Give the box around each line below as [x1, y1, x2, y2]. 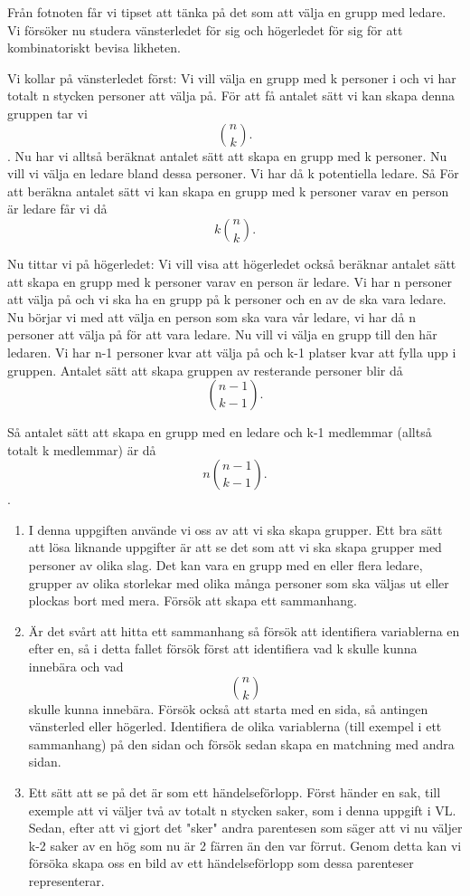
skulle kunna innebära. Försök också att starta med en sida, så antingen [28, 699, 428, 718]
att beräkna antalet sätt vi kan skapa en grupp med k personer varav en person [7, 181, 449, 200]
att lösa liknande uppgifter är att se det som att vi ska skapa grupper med [28, 538, 442, 557]
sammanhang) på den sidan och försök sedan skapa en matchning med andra [28, 734, 455, 753]
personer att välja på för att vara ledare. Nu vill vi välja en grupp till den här [7, 325, 437, 344]
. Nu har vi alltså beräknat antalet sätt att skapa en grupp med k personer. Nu [7, 146, 447, 165]
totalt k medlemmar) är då [7, 440, 156, 459]
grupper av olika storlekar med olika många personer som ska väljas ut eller [28, 573, 449, 592]
